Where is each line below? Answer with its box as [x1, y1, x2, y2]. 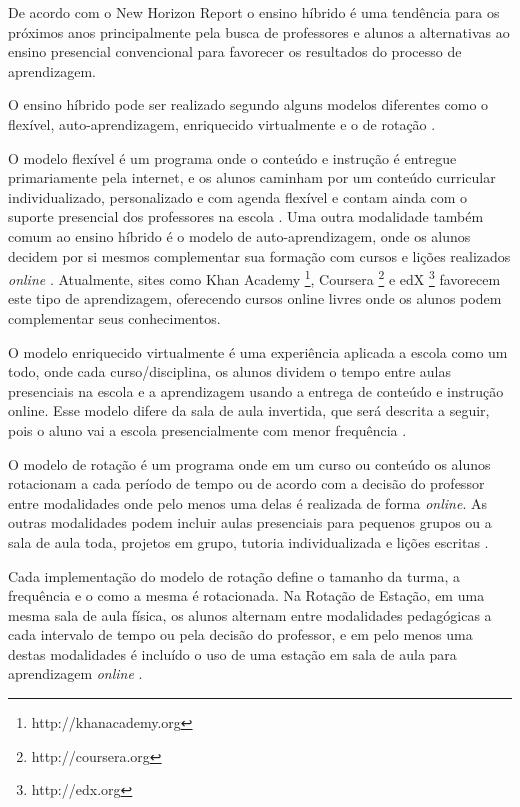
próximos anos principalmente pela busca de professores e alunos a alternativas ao [8, 21, 510, 42]
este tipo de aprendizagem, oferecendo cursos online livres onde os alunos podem [8, 288, 502, 309]
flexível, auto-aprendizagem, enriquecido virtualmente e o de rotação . [8, 113, 436, 134]
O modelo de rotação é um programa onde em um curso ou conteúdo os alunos [8, 453, 491, 474]
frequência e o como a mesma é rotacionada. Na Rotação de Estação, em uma [8, 585, 485, 606]
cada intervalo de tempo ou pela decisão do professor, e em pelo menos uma [8, 624, 473, 645]
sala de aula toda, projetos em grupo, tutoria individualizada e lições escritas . [8, 531, 489, 552]
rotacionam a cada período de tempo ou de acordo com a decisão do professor [8, 473, 485, 494]
